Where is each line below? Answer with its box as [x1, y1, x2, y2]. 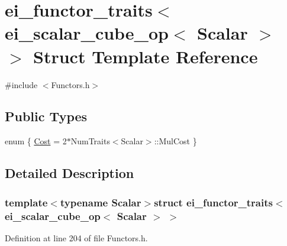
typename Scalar [60, 195, 141, 209]
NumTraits [70, 135, 110, 147]
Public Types [5, 107, 88, 125]
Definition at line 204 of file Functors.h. [5, 231, 148, 244]
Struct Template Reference [33, 44, 258, 68]
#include [5, 78, 38, 90]
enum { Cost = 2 [5, 135, 67, 147]
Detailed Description [5, 164, 134, 182]
